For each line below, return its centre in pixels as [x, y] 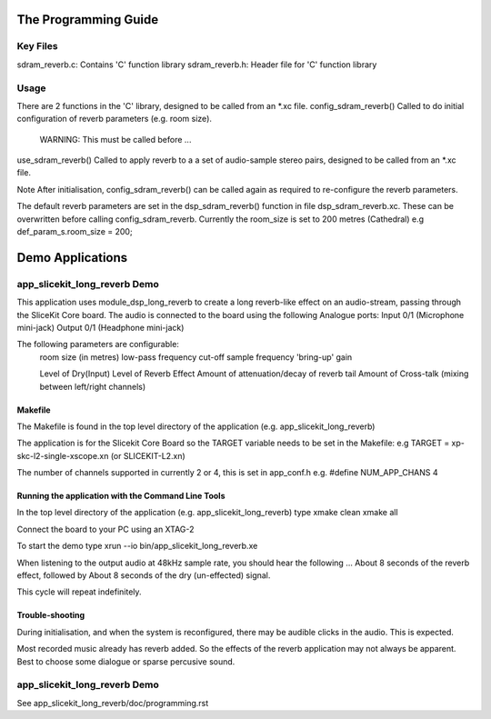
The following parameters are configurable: [98, 345]
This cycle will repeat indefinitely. [79, 592]
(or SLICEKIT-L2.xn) [148, 455]
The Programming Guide [88, 20]
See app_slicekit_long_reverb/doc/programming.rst [113, 703]
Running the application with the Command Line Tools [121, 496]
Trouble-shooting [51, 615]
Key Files [37, 46]
